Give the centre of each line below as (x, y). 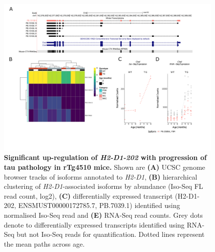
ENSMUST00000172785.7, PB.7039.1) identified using (99, 205)
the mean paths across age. (44, 243)
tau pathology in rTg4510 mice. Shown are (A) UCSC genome (105, 167)
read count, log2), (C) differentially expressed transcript (88, 195)
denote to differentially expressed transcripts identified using (94, 224)
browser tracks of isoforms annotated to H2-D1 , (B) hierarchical (101, 176)
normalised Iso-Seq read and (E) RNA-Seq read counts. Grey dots (103, 215)
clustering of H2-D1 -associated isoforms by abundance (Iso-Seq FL (104, 186)
